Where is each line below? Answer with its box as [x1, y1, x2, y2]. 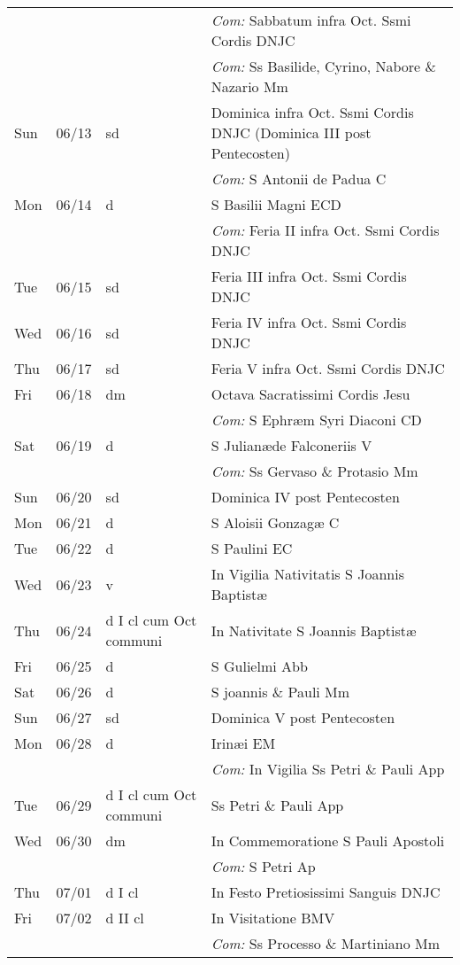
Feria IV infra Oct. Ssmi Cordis [211, 312, 407, 332]
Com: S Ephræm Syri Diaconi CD [211, 409, 422, 430]
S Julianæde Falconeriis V [211, 435, 372, 455]
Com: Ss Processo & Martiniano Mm [211, 933, 440, 953]
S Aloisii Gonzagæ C [211, 512, 340, 533]
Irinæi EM [211, 733, 276, 753]
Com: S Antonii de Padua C [211, 168, 387, 189]
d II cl [105, 907, 144, 928]
